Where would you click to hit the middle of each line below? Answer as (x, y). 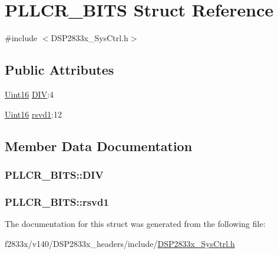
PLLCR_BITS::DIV (54, 174)
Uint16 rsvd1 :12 (33, 114)
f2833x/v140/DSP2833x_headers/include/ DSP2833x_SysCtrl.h (120, 243)
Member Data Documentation (99, 146)
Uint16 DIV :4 (29, 94)
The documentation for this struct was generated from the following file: (135, 223)
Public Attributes (59, 70)
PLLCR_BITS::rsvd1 (57, 201)
